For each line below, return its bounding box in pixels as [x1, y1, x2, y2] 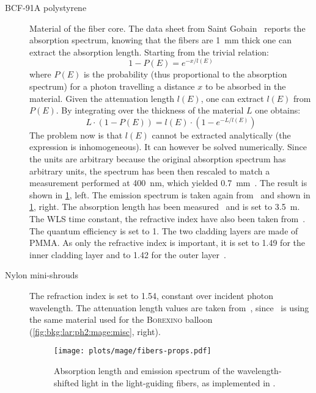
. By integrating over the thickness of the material [56, 104, 244, 117]
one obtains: [255, 104, 301, 117]
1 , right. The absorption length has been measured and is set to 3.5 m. [29, 200, 300, 213]
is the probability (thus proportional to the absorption [83, 68, 287, 81]
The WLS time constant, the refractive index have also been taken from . [29, 212, 306, 225]
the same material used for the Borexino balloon [29, 313, 213, 326]
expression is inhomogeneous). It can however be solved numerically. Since [29, 140, 307, 153]
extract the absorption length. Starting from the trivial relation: [29, 45, 269, 58]
